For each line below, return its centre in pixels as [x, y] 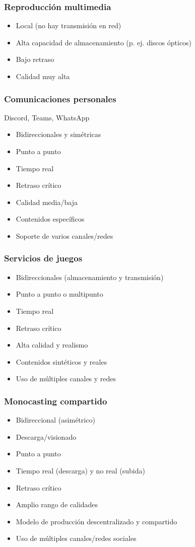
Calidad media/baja [47, 202]
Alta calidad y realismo [52, 345]
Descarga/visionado [46, 436]
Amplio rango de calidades [57, 504]
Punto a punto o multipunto [59, 294]
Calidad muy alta [43, 76]
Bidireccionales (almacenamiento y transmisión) [90, 277]
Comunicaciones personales [60, 98]
